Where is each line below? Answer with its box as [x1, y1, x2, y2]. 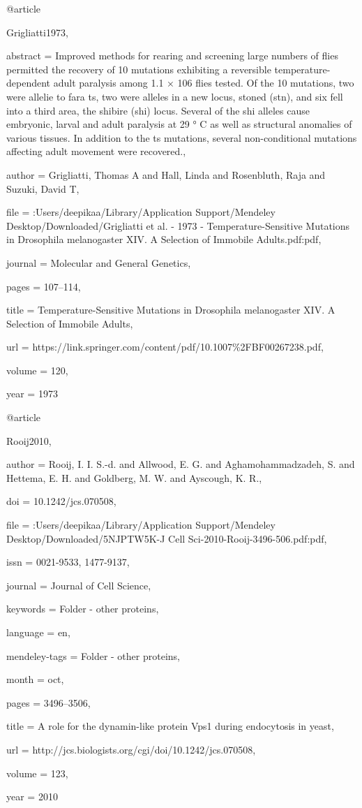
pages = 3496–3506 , [6, 695, 91, 710]
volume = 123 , [6, 765, 68, 780]
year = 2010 [6, 789, 58, 804]
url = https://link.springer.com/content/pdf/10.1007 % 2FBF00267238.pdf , [6, 339, 324, 354]
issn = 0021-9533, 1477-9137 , [6, 554, 130, 569]
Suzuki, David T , [6, 181, 80, 196]
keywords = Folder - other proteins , [6, 601, 159, 616]
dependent [6, 75, 51, 90]
